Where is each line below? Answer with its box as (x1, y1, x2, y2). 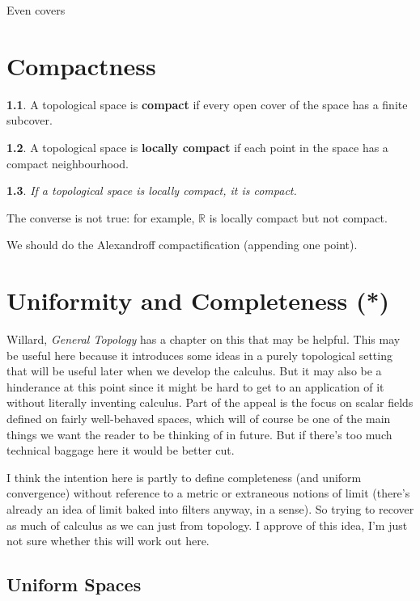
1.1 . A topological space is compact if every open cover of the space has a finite (6, 95, 408, 112)
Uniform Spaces (6, 572, 142, 597)
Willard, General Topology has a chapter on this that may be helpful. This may (6, 331, 401, 347)
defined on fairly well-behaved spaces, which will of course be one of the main (6, 409, 391, 426)
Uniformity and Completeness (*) (6, 284, 390, 317)
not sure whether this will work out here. (6, 532, 210, 549)
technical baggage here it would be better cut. (6, 442, 235, 459)
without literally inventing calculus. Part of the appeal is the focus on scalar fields (6, 394, 414, 411)
